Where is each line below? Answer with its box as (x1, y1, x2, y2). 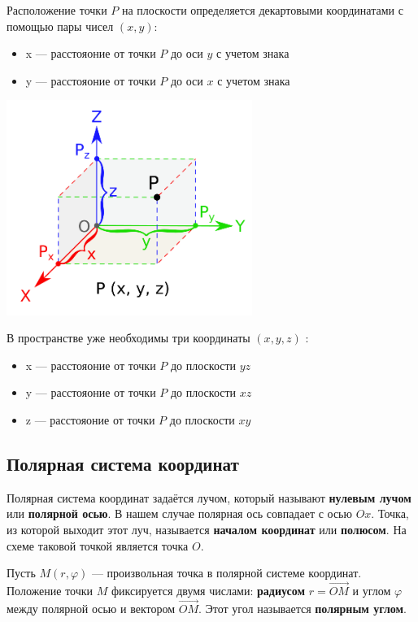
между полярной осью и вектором (7, 599, 176, 616)
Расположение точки (7, 2, 107, 18)
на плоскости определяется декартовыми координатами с (121, 2, 403, 18)
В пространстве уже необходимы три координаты (7, 329, 250, 346)
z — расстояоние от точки (25, 411, 155, 428)
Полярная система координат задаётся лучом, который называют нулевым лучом (7, 489, 411, 506)
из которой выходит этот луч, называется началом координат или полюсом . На (7, 521, 407, 538)
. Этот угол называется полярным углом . (198, 599, 407, 616)
